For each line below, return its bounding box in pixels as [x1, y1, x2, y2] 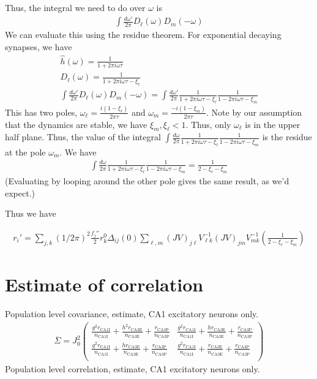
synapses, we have [5, 40, 72, 53]
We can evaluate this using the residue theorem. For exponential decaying [5, 28, 282, 41]
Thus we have [5, 207, 56, 220]
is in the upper [245, 118, 300, 130]
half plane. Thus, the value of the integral [5, 130, 161, 143]
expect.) [5, 186, 35, 199]
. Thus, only [185, 118, 231, 130]
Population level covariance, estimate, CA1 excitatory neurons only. [5, 307, 259, 320]
